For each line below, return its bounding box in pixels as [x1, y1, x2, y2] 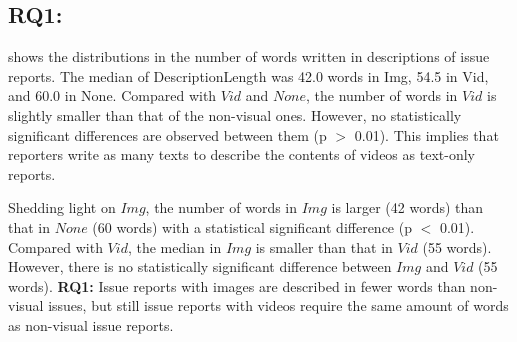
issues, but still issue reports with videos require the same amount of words [48, 295, 509, 316]
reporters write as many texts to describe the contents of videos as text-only [8, 144, 475, 165]
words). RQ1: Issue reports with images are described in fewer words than [8, 275, 466, 296]
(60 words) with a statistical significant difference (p [92, 216, 412, 237]
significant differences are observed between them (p [8, 124, 327, 145]
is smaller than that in [255, 236, 393, 257]
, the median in [127, 236, 222, 257]
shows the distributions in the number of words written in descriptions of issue [8, 46, 490, 67]
